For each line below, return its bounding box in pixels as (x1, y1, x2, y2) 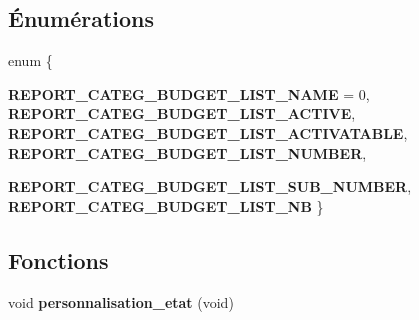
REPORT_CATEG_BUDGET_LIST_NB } (8, 195, 324, 216)
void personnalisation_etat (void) (8, 291, 234, 312)
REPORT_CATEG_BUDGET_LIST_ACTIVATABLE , (8, 122, 408, 143)
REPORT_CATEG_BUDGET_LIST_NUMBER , (8, 142, 367, 163)
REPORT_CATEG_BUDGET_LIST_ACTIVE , (8, 103, 356, 124)
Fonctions (8, 244, 109, 275)
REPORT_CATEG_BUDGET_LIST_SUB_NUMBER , (8, 176, 412, 197)
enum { (8, 50, 53, 71)
